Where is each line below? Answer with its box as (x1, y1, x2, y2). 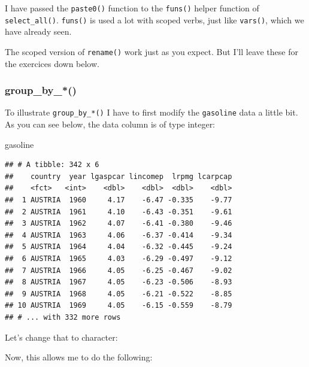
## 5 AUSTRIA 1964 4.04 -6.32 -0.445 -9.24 (5, 242, 232, 251)
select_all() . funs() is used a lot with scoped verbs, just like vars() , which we (5, 13, 304, 26)
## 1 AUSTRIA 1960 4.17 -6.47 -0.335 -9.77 (5, 196, 232, 204)
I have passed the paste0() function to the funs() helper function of (5, 2, 259, 14)
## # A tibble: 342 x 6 (5, 160, 99, 169)
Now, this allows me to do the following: (5, 351, 153, 363)
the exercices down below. (5, 57, 99, 69)
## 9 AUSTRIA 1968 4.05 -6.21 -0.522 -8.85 (5, 289, 232, 298)
